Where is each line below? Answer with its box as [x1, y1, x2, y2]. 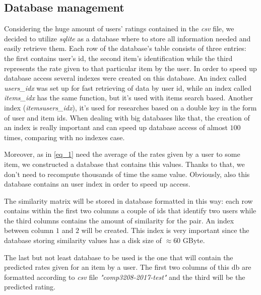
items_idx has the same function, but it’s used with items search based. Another [4, 92, 253, 103]
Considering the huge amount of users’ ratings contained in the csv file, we [4, 23, 234, 34]
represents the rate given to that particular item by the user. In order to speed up [4, 63, 257, 73]
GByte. [182, 235, 205, 246]
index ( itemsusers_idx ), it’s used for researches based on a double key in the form [4, 102, 257, 112]
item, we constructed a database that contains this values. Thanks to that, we [4, 158, 245, 169]
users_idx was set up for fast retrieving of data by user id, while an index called [4, 82, 252, 93]
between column [4, 225, 54, 235]
